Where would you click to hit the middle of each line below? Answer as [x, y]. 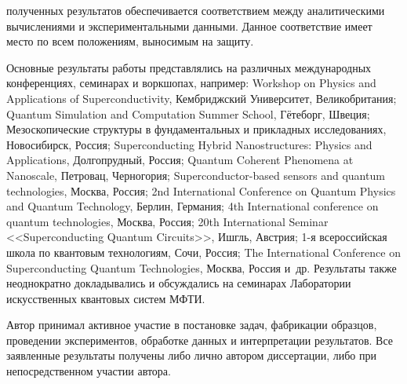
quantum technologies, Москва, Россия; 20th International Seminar [167, 221]
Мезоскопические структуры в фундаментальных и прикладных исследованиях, [196, 129]
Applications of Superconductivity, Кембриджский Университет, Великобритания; [202, 98]
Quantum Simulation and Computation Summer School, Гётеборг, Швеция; [188, 113]
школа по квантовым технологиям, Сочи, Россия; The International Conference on [203, 252]
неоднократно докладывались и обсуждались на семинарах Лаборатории [179, 283]
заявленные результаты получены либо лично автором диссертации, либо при [191, 355]
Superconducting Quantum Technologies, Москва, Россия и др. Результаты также [202, 267]
